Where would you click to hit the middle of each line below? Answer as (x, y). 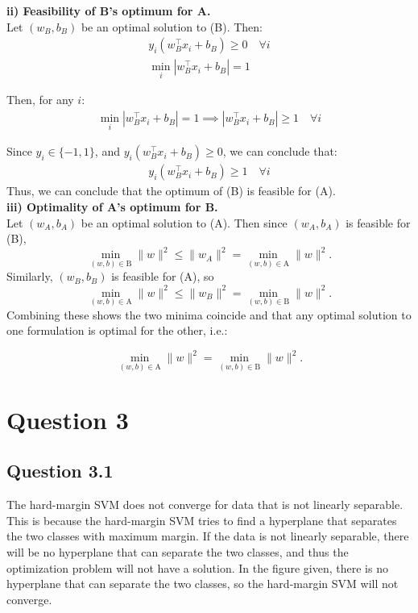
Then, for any (40, 100)
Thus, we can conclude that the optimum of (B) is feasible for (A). (171, 191)
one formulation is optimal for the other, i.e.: (117, 330)
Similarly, (30, 276)
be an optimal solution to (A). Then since (184, 222)
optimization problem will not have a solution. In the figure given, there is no (197, 567)
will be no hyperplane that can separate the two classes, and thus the (178, 552)
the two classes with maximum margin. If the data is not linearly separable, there (208, 536)
